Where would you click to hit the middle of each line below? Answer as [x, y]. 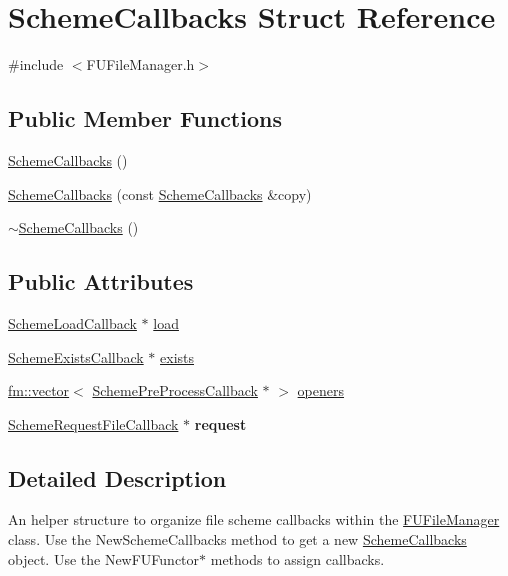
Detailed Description [117, 477]
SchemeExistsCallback [76, 356]
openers [321, 390]
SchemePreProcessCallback [175, 390]
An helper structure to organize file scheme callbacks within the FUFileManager [254, 519]
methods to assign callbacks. [297, 558]
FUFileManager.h [140, 64]
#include [36, 64]
